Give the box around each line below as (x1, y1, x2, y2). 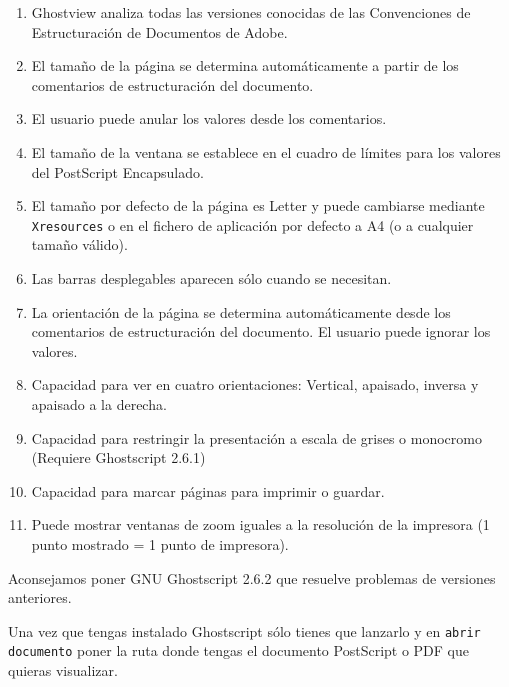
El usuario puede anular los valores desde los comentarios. (31, 108, 387, 129)
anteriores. (8, 587, 72, 608)
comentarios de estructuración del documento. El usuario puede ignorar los (31, 321, 491, 342)
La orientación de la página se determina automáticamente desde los (31, 301, 451, 322)
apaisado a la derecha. (31, 393, 167, 414)
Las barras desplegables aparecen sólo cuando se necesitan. (31, 268, 392, 288)
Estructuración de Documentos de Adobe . (31, 21, 288, 42)
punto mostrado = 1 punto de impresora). (31, 533, 289, 554)
